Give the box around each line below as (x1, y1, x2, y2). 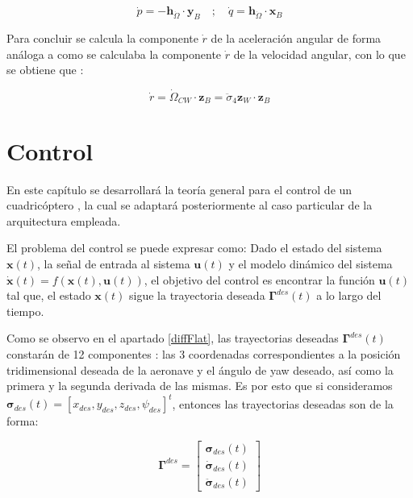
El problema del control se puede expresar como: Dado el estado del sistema (6, 239, 382, 256)
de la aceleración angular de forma (211, 30, 382, 47)
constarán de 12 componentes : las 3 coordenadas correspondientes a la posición (6, 345, 401, 362)
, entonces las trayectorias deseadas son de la (172, 395, 394, 412)
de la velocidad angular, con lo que (233, 45, 406, 62)
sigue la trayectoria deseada (129, 287, 265, 304)
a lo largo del (316, 287, 382, 304)
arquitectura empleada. (6, 212, 121, 229)
